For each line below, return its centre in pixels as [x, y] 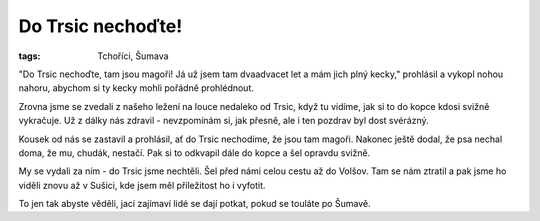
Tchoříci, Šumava [133, 56]
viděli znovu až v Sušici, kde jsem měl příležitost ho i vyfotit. [142, 185]
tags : [29, 56]
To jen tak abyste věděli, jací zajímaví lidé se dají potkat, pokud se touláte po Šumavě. [194, 204]
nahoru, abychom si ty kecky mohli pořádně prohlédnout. [136, 88]
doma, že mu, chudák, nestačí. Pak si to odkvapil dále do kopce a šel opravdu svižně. [194, 152]
